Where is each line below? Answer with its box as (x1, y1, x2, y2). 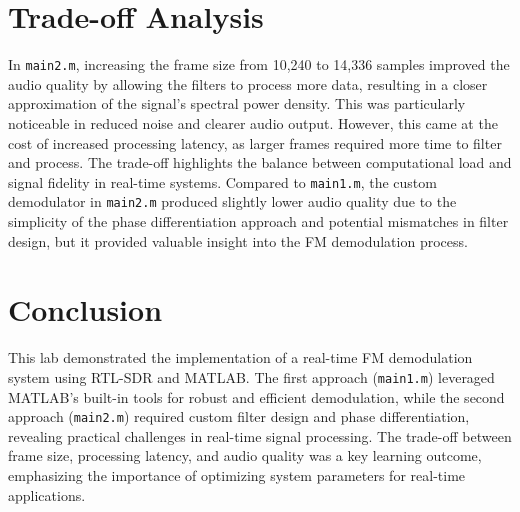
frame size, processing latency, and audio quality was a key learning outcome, (8, 445, 482, 466)
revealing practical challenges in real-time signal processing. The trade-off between (8, 425, 512, 446)
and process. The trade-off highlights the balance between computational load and (8, 152, 512, 173)
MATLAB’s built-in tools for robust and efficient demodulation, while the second (8, 386, 505, 407)
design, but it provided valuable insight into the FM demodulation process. (8, 230, 468, 251)
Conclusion (8, 289, 163, 330)
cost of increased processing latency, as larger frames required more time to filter (8, 132, 502, 153)
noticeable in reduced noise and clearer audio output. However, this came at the (8, 112, 498, 133)
